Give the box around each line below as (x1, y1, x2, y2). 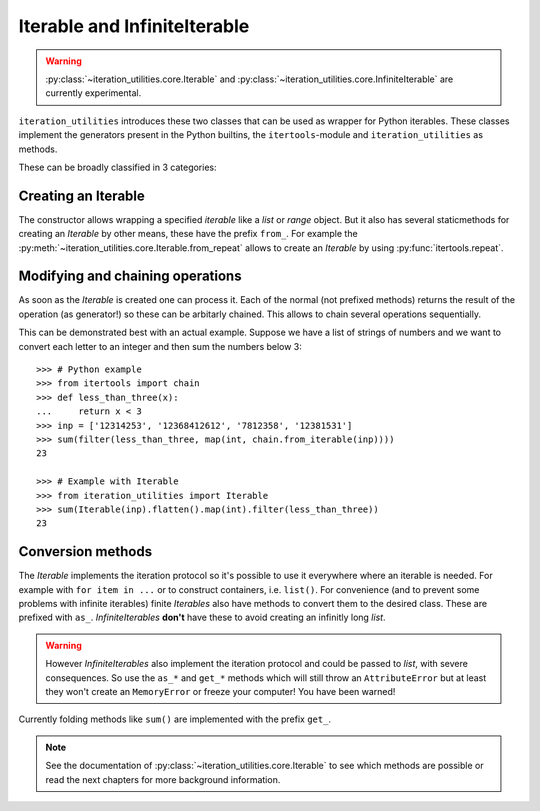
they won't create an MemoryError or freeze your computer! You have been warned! (45, 685, 396, 697)
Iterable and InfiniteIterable (18, 15, 250, 37)
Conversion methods (18, 543, 153, 560)
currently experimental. (45, 87, 142, 99)
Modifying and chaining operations (18, 268, 242, 285)
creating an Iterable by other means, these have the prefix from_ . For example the (18, 228, 359, 240)
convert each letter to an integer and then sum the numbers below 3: (18, 340, 302, 352)
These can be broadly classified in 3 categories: (18, 161, 217, 173)
